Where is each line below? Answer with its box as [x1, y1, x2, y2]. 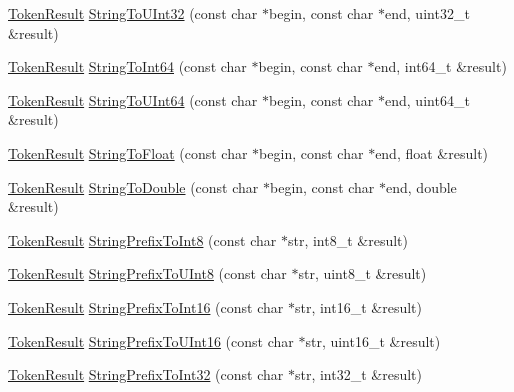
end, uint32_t [385, 3, 470, 23]
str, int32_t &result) [294, 364, 422, 385]
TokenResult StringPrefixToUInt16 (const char [8, 330, 294, 351]
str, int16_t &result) [294, 296, 422, 317]
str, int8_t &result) [287, 229, 408, 250]
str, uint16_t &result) [305, 330, 441, 351]
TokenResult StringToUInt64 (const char [8, 89, 258, 110]
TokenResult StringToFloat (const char [8, 142, 248, 163]
